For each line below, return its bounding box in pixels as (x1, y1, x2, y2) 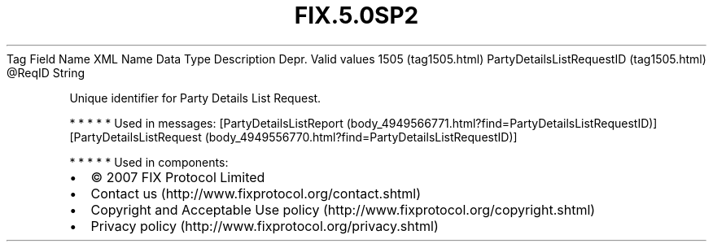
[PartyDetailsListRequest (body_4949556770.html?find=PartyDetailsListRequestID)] (69, 129, 518, 144)
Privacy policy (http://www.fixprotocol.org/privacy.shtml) (90, 217, 439, 234)
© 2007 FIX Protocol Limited (90, 168, 265, 185)
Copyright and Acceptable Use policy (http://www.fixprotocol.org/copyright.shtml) (90, 201, 596, 218)
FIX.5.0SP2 (294, 2, 419, 29)
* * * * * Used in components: (69, 154, 229, 169)
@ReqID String (7, 65, 85, 80)
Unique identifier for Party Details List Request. (69, 90, 322, 105)
